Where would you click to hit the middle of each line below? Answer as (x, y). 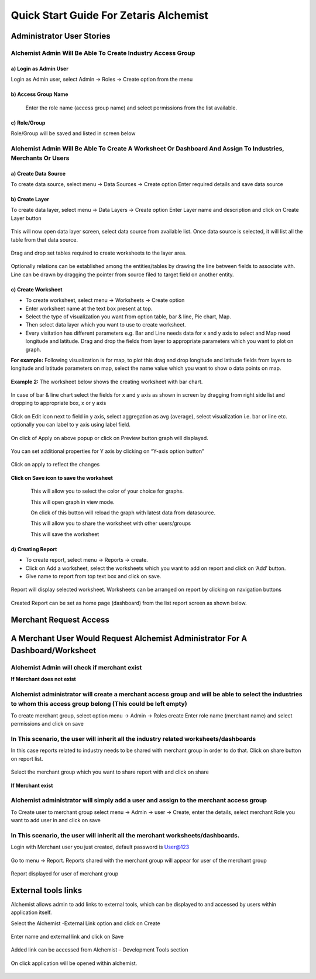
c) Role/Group (28, 122)
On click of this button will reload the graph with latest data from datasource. (123, 513)
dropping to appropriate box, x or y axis (59, 403)
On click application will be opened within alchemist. (74, 963)
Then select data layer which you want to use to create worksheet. (106, 325)
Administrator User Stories (61, 36)
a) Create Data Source (38, 173)
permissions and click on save (47, 724)
